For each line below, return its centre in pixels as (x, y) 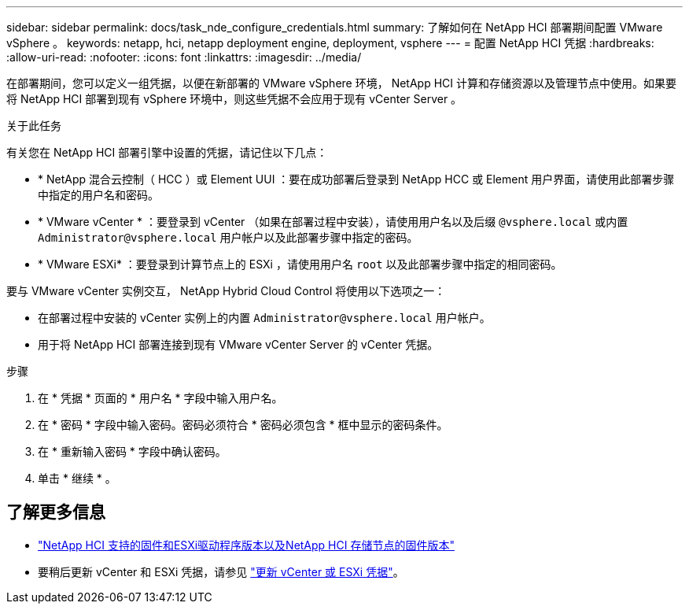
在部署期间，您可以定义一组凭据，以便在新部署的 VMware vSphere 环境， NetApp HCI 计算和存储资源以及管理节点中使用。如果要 (341, 83)
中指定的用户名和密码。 (98, 195)
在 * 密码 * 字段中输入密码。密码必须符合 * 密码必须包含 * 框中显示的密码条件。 (243, 425)
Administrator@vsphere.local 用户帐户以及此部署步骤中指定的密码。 (228, 237)
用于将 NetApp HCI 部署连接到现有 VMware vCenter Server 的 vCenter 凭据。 (238, 344)
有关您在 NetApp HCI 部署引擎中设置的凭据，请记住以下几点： (167, 152)
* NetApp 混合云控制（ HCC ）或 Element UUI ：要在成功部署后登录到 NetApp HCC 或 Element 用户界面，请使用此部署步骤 (356, 179)
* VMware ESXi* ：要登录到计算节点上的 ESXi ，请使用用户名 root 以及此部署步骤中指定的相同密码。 (300, 264)
